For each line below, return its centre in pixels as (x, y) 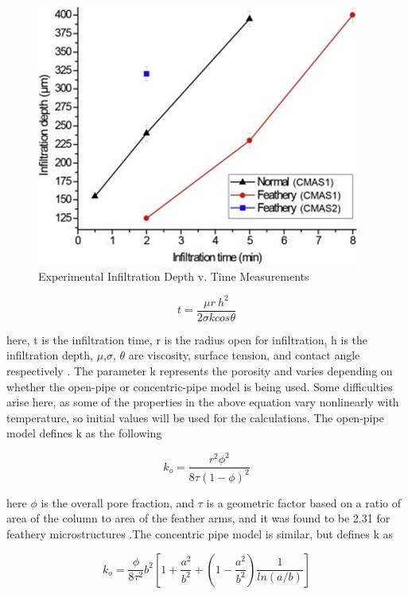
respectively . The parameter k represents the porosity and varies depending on (200, 370)
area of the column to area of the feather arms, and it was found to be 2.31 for (198, 518)
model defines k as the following (84, 433)
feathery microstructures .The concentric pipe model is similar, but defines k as (200, 534)
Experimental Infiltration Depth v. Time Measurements (174, 276)
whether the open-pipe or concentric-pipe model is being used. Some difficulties (200, 386)
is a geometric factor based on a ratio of (304, 502)
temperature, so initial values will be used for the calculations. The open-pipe (195, 417)
